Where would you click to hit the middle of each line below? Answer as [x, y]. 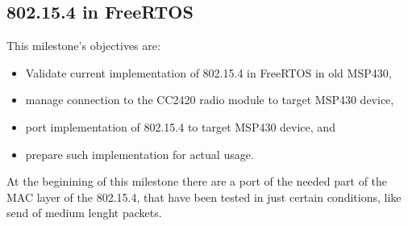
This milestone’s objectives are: [83, 46]
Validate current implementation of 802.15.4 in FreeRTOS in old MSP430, [208, 72]
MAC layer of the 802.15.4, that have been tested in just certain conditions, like [204, 197]
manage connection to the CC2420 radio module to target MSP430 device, [210, 100]
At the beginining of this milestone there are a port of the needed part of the [197, 181]
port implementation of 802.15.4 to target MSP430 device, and [180, 126]
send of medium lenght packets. [84, 213]
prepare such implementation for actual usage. [139, 154]
